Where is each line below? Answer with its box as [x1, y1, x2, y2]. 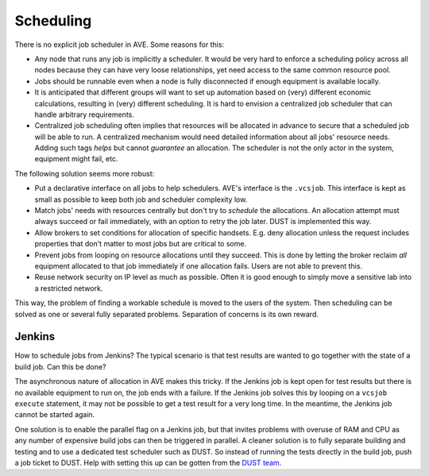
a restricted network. [34, 283, 103, 293]
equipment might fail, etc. [34, 154, 118, 164]
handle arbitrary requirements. [34, 110, 134, 119]
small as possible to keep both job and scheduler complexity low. [34, 195, 248, 204]
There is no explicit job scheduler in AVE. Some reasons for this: [14, 40, 225, 49]
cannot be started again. [14, 410, 95, 420]
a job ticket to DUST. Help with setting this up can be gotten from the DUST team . [14, 458, 282, 467]
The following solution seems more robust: [14, 168, 155, 178]
